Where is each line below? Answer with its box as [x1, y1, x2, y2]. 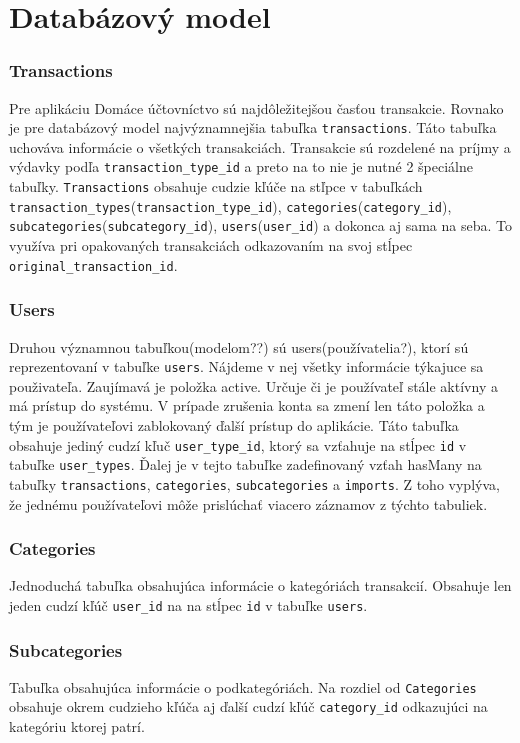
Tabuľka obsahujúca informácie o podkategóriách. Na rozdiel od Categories [9, 676, 477, 697]
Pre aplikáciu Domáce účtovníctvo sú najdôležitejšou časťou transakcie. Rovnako [9, 97, 504, 118]
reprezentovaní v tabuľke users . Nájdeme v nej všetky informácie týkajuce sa [9, 356, 484, 377]
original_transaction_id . [9, 254, 178, 275]
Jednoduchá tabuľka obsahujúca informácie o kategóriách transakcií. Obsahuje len [9, 575, 512, 596]
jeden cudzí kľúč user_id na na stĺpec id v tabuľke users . [9, 594, 368, 615]
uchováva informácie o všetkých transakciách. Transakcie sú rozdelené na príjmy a [9, 136, 511, 157]
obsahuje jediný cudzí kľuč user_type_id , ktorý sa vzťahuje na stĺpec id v [9, 434, 467, 455]
